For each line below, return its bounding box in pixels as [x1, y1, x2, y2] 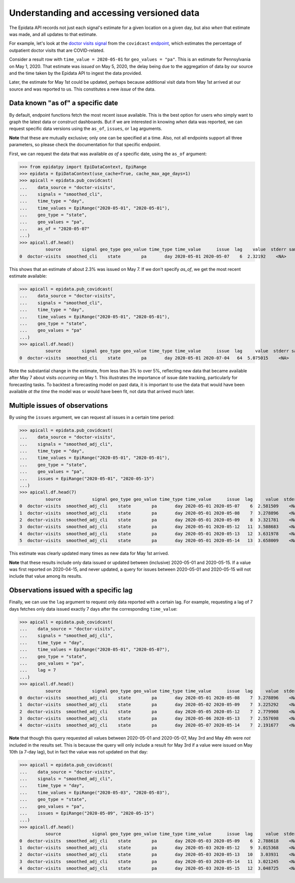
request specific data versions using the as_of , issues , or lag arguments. [9, 126, 162, 131]
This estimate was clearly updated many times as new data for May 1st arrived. [9, 551, 169, 556]
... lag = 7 [19, 667, 56, 673]
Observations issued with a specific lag [9, 586, 133, 594]
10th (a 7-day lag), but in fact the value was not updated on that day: [9, 749, 148, 755]
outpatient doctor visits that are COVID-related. [9, 47, 105, 53]
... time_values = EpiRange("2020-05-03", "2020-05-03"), [19, 789, 170, 795]
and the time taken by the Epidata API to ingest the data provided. [9, 70, 143, 76]
